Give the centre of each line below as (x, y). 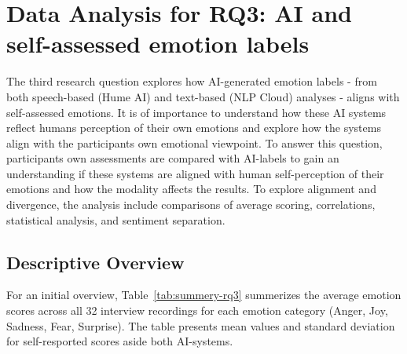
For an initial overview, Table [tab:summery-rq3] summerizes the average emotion (204, 295)
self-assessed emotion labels (158, 44)
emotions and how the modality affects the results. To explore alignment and (191, 189)
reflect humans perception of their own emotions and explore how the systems (194, 128)
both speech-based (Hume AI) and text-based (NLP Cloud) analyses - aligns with (203, 96)
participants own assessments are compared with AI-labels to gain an (173, 158)
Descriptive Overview (95, 262)
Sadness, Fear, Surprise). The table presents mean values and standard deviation (201, 325)
